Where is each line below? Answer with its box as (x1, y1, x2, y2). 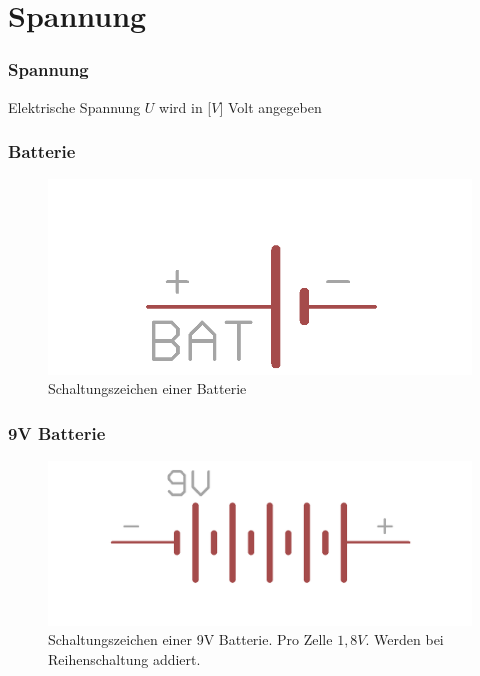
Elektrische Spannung (8, 96, 141, 117)
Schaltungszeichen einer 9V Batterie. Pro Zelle (48, 629, 333, 650)
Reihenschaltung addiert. (48, 649, 201, 669)
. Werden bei (365, 629, 444, 650)
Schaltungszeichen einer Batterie (48, 378, 247, 399)
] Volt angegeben (219, 96, 322, 117)
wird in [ (159, 96, 212, 117)
